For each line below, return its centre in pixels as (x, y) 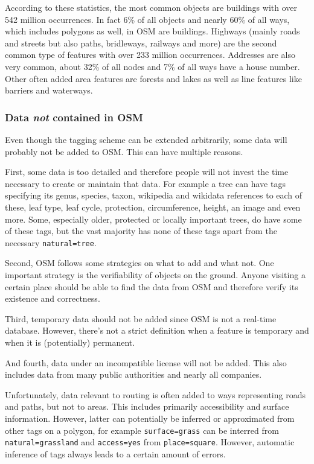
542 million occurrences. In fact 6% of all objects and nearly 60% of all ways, (147, 19)
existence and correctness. (53, 298)
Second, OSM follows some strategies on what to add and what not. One (139, 263)
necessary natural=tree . (51, 242)
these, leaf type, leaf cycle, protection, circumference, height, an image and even (153, 207)
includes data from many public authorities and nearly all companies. (133, 374)
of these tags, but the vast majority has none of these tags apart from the (141, 231)
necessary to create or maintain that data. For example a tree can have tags (145, 183)
